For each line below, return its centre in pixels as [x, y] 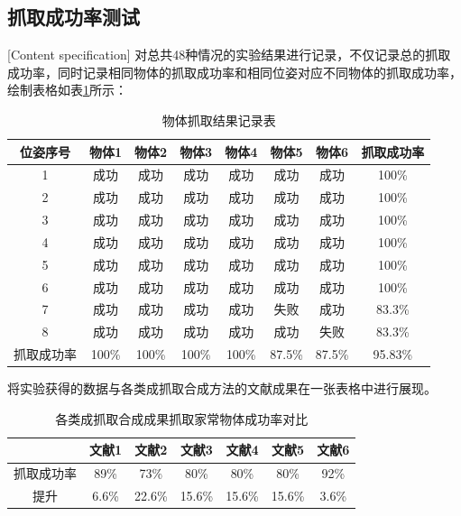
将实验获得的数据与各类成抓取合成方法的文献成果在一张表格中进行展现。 [222, 388]
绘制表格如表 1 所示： [67, 90]
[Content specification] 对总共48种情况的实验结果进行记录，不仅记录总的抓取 [229, 55]
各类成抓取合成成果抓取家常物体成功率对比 [182, 418]
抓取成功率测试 [74, 17]
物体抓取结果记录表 [219, 120]
